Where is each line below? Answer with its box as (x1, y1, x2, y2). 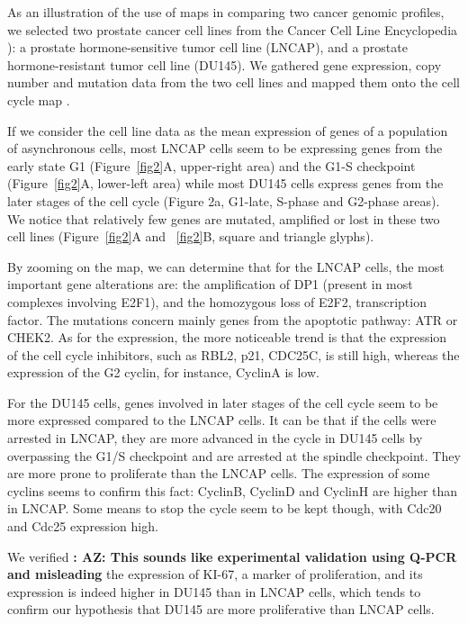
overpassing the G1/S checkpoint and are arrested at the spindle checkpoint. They (7, 446, 461, 465)
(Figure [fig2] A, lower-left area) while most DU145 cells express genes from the (7, 174, 444, 193)
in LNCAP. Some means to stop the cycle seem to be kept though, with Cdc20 (7, 499, 442, 518)
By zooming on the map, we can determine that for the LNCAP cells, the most (7, 257, 445, 276)
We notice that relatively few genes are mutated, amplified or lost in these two (7, 209, 440, 228)
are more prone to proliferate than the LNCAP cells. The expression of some (7, 464, 430, 483)
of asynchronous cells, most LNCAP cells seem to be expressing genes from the (7, 139, 443, 158)
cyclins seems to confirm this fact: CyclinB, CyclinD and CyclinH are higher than (7, 481, 458, 500)
